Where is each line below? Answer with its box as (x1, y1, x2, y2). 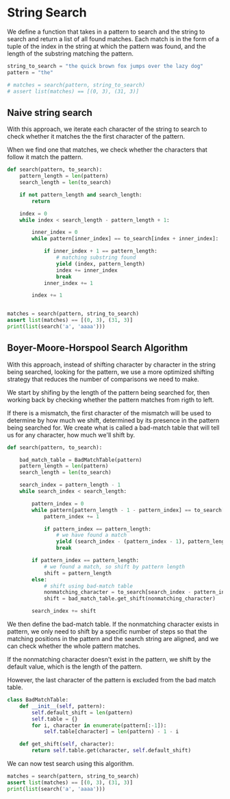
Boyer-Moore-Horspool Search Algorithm (7, 342, 188, 354)
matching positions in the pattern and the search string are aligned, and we (7, 635, 219, 643)
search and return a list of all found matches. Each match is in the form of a (7, 34, 220, 43)
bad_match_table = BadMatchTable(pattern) (19, 456, 142, 463)
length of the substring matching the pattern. (7, 49, 134, 58)
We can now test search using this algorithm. (7, 760, 135, 768)
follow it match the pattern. (7, 153, 84, 161)
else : (31, 576, 48, 583)
